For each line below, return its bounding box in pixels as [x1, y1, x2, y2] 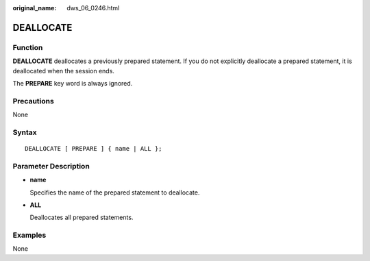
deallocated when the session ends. [12, 66, 114, 75]
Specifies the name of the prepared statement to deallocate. [29, 188, 200, 197]
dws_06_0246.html [66, 4, 120, 12]
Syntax [12, 127, 37, 137]
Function [12, 42, 43, 52]
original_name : [12, 4, 57, 12]
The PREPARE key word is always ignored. [12, 79, 133, 87]
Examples [12, 230, 47, 240]
